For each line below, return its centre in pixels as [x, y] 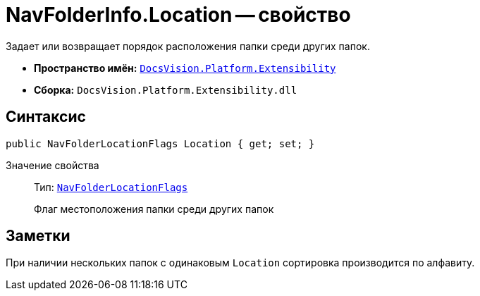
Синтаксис [46, 117]
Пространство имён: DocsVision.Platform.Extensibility [185, 68]
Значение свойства [53, 165]
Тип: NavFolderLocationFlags [111, 187]
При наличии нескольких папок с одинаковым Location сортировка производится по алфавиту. [240, 263]
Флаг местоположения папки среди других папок [154, 209]
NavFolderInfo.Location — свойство [178, 15]
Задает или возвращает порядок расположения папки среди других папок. [188, 46]
